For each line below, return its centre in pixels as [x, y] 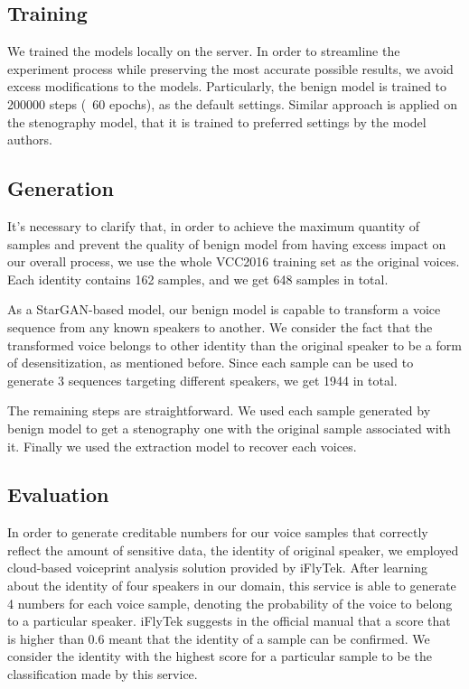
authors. [30, 140]
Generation [61, 188]
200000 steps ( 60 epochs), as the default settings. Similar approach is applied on [233, 103]
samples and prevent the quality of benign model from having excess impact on [227, 243]
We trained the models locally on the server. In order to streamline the [204, 51]
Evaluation [58, 494]
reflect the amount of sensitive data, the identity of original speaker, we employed [233, 549]
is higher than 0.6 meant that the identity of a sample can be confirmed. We [219, 638]
